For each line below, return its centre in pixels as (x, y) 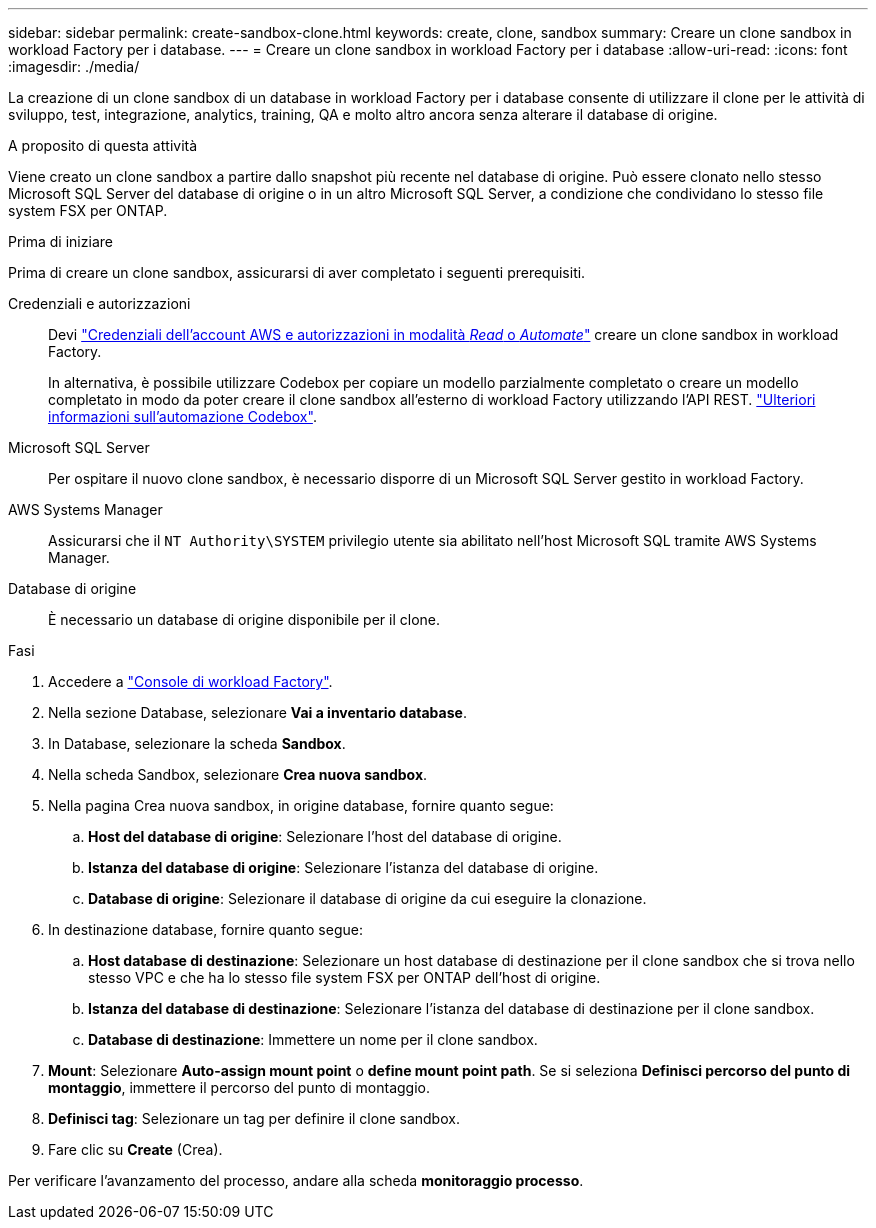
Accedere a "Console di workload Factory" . (190, 681)
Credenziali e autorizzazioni (99, 303)
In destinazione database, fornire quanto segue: (205, 929)
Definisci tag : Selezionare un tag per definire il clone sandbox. (254, 1118)
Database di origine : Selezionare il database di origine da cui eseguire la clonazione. (367, 898)
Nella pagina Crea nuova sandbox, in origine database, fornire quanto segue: (301, 805)
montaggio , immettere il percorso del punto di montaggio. (239, 1087)
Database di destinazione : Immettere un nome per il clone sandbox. (313, 1039)
